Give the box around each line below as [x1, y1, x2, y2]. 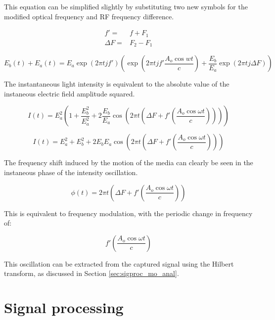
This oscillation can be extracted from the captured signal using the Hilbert [4, 258, 234, 269]
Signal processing [4, 297, 124, 318]
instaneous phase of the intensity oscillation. [4, 167, 138, 177]
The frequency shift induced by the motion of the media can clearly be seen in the [4, 157, 253, 168]
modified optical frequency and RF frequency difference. [4, 11, 174, 21]
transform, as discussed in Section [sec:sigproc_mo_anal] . [4, 268, 179, 278]
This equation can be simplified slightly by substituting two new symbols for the [4, 1, 248, 11]
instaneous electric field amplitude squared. [4, 88, 135, 98]
